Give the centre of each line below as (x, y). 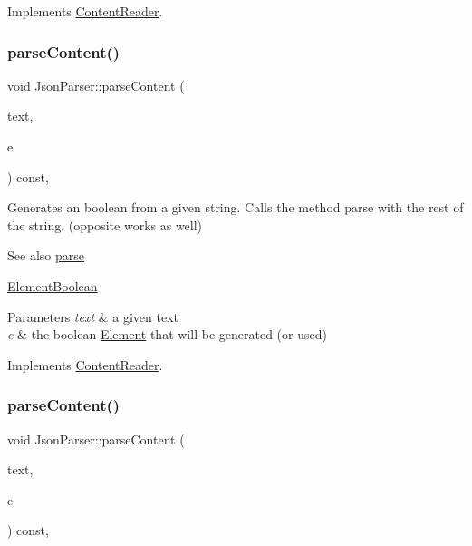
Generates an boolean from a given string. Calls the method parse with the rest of (236, 207)
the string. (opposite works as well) (105, 224)
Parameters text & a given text (93, 316)
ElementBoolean (53, 285)
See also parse (46, 255)
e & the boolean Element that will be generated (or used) (167, 334)
